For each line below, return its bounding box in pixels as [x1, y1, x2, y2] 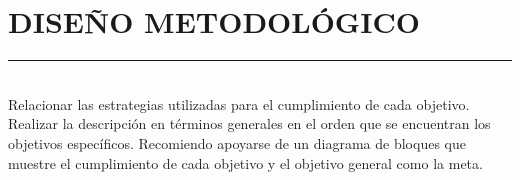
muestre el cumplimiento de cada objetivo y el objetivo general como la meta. [8, 152, 483, 173]
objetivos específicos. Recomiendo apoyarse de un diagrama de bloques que [8, 132, 466, 153]
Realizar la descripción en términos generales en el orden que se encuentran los [8, 113, 491, 134]
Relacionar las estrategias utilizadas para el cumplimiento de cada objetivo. [8, 93, 470, 114]
